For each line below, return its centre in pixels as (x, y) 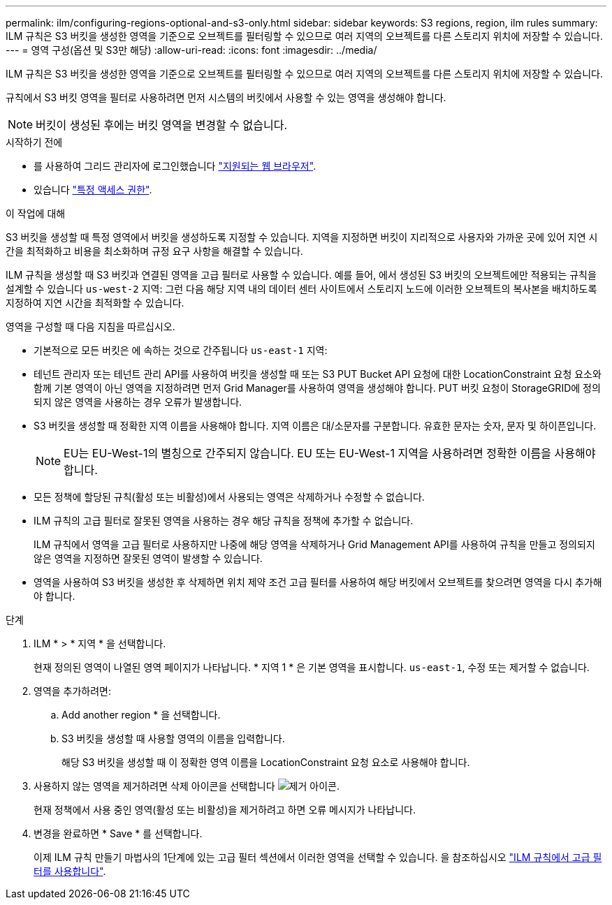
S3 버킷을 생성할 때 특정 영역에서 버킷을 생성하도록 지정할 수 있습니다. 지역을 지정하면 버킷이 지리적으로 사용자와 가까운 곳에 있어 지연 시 (302, 237)
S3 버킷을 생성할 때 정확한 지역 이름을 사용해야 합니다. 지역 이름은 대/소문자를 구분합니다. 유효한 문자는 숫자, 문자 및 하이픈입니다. (315, 426)
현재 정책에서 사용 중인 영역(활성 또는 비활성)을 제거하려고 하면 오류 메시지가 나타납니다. (225, 810)
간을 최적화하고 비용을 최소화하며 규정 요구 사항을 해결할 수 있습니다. (154, 251)
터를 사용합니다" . (70, 871)
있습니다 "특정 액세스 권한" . (93, 190)
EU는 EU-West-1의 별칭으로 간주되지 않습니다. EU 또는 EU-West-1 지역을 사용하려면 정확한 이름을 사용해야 (330, 453)
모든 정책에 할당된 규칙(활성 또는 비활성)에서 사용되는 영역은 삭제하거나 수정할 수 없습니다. (229, 497)
